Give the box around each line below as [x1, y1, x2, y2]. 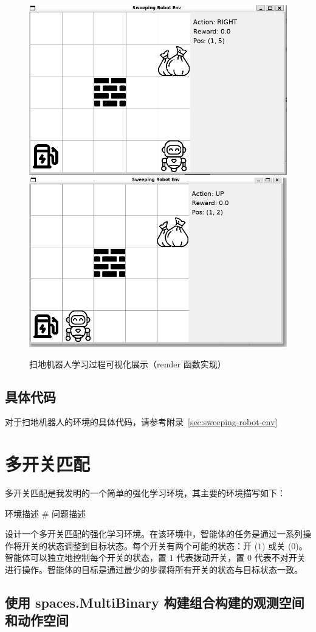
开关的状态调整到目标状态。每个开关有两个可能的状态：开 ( [21, 539, 258, 552]
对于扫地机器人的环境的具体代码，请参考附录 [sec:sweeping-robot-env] [5, 415, 278, 428]
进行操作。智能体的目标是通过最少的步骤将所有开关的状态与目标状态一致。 [5, 563, 303, 575]
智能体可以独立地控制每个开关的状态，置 [5, 551, 167, 564]
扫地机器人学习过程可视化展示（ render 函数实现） [29, 357, 226, 370]
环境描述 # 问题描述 [5, 507, 86, 519]
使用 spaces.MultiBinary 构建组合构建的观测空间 [5, 592, 304, 611]
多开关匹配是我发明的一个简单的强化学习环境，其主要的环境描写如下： [5, 487, 286, 499]
